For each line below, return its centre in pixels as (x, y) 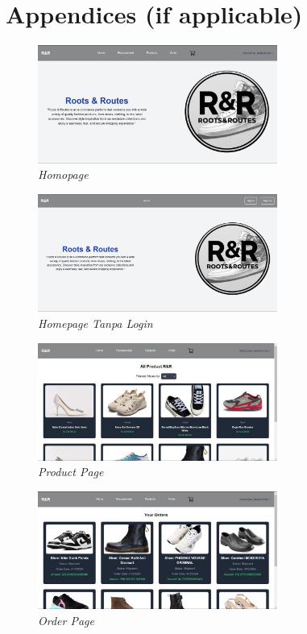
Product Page (71, 472)
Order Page (66, 621)
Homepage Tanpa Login (95, 323)
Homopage (63, 174)
